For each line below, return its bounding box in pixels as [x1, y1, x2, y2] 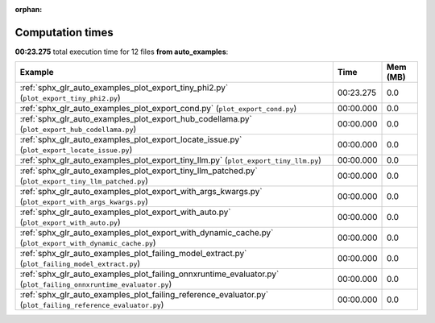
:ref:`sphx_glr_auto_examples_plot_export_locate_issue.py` [19, 134, 242, 145]
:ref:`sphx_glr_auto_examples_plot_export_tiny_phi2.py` [19, 82, 229, 93]
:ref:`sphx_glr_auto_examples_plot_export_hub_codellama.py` [19, 114, 253, 125]
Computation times [14, 25, 114, 39]
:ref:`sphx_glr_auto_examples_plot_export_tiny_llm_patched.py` [19, 165, 258, 176]
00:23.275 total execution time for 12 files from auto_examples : [14, 47, 229, 56]
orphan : [14, 5, 43, 14]
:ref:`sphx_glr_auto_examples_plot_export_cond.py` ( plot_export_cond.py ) [19, 103, 297, 114]
